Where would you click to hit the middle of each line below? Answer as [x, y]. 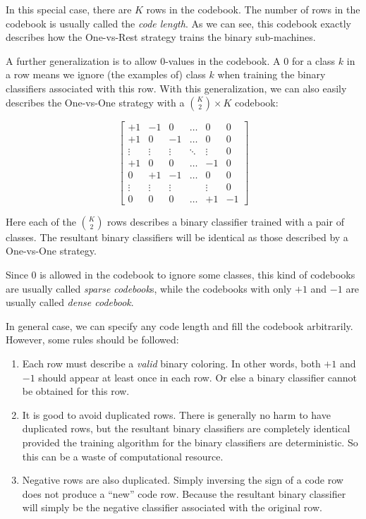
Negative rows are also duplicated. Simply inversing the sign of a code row [183, 480]
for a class [313, 60]
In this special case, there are [69, 9]
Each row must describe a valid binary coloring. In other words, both [171, 363]
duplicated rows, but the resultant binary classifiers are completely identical [186, 428]
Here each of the [41, 221]
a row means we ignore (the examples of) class [106, 74]
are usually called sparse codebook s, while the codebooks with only [149, 288]
